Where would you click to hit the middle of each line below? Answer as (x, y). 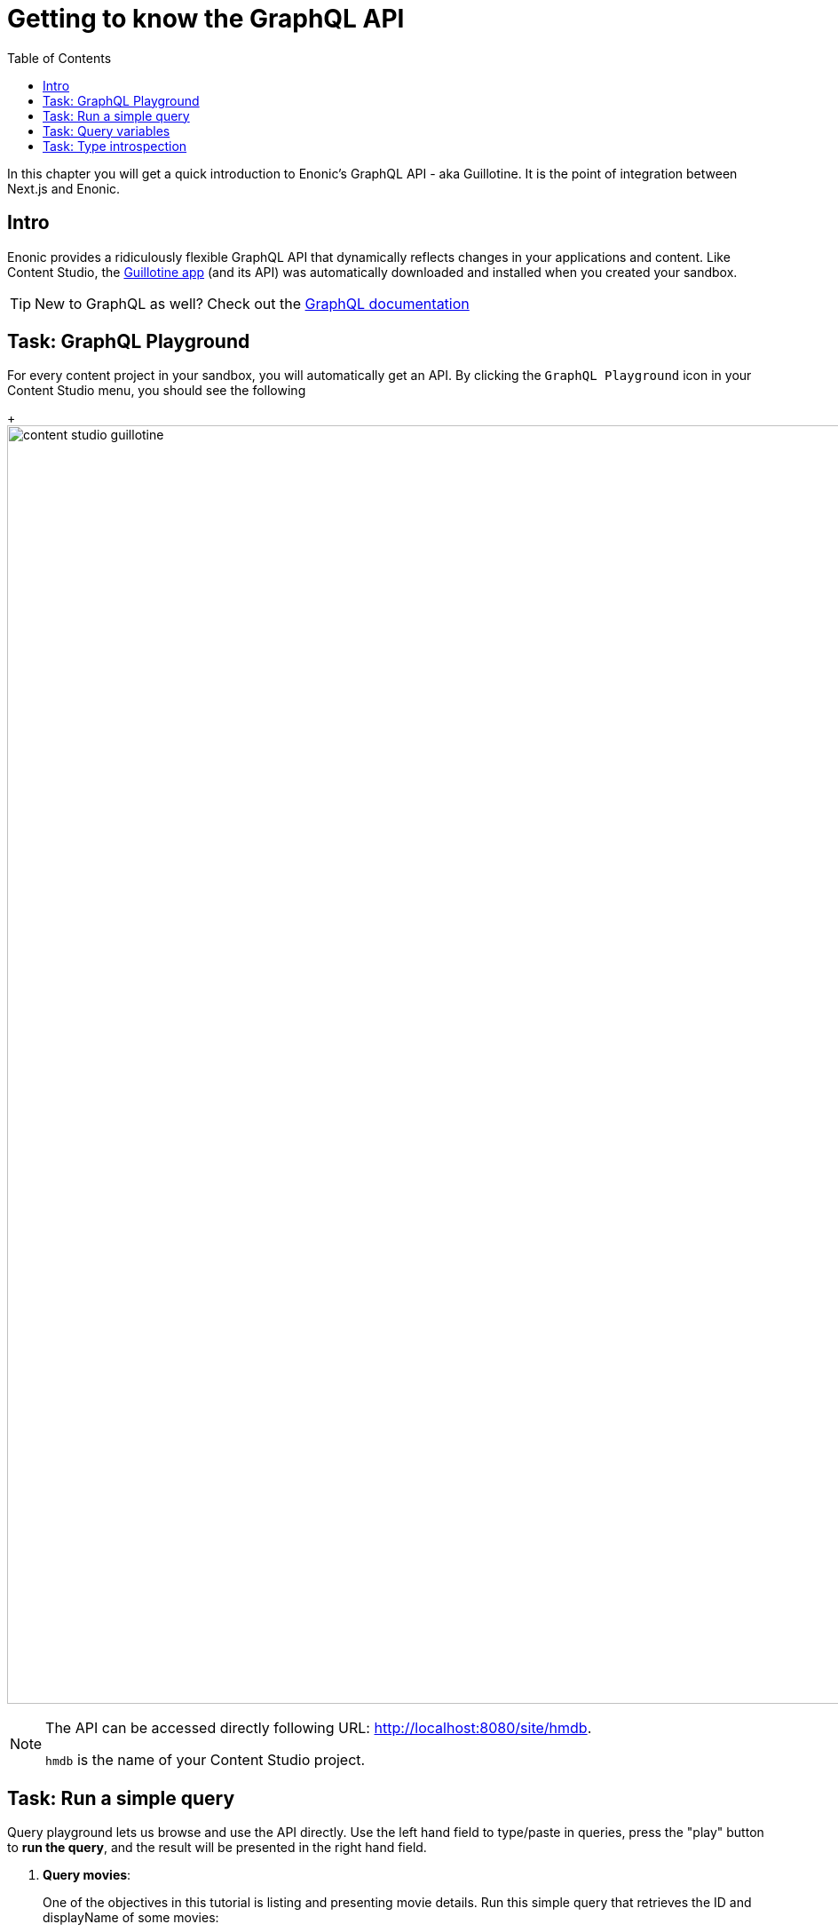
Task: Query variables (107, 131)
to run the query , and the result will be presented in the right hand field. (217, 1848)
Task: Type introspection (115, 146)
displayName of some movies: (131, 1918)
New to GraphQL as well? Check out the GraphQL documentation (252, 303)
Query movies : (87, 1875)
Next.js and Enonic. (64, 188)
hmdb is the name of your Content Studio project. (206, 1760)
